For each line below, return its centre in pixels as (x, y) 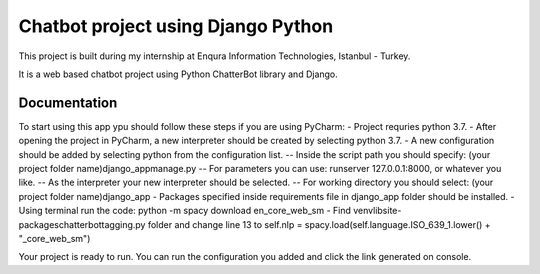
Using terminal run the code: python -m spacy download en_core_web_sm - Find (185, 211)
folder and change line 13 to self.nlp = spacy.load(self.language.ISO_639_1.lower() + (319, 224)
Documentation (68, 102)
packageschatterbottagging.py (82, 224)
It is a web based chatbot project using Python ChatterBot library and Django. (178, 74)
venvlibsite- (377, 211)
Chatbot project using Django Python (176, 26)
